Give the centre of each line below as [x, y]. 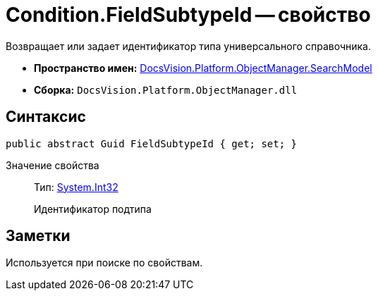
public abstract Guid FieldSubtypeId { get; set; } [152, 143]
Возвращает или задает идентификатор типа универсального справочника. [188, 46]
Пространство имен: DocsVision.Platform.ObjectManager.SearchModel [203, 68]
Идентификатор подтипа [93, 209]
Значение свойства [53, 165]
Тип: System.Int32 [76, 187]
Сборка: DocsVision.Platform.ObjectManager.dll [166, 90]
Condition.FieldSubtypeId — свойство [188, 15]
